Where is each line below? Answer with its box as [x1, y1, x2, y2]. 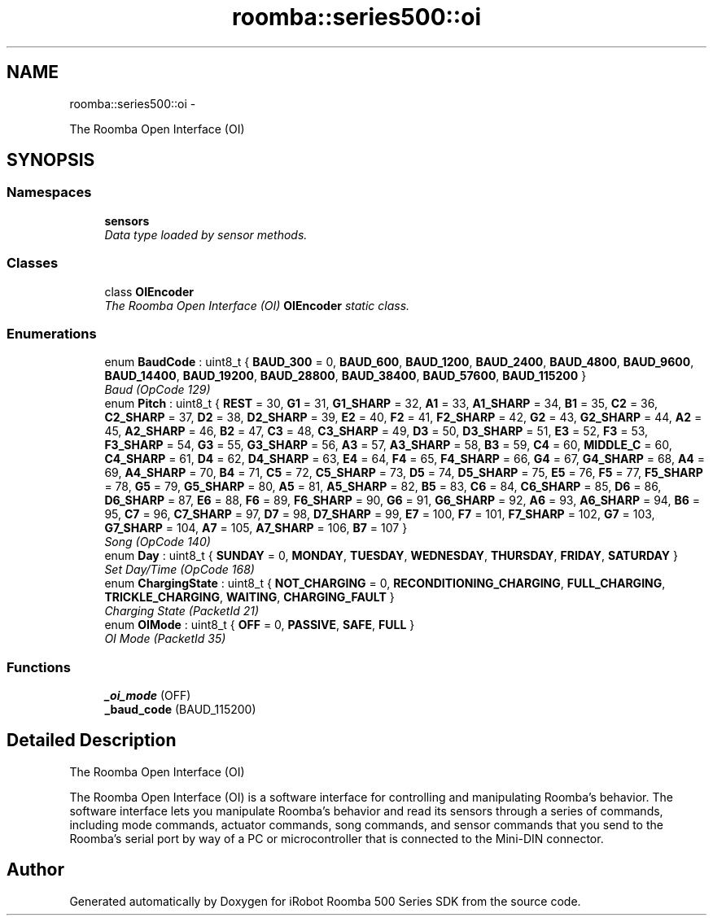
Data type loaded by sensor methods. [104, 227, 308, 242]
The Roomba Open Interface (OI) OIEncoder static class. [104, 298, 410, 312]
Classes [7, 255, 59, 272]
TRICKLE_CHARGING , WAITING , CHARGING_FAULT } [104, 590, 395, 605]
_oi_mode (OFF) [104, 688, 191, 703]
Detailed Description [7, 730, 177, 751]
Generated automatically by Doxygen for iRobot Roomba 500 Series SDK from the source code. [69, 894, 581, 908]
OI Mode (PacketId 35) [104, 631, 226, 646]
